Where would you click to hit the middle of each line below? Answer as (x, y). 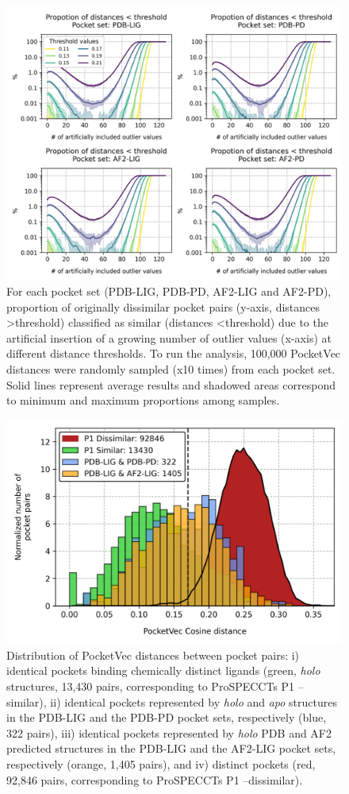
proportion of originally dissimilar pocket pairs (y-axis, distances (163, 306)
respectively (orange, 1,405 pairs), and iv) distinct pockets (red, (161, 763)
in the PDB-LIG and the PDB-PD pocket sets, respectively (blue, (167, 717)
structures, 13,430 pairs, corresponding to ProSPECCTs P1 (151, 686)
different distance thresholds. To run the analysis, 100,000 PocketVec (174, 353)
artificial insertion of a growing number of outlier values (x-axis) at (169, 337)
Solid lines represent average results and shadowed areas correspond (171, 384)
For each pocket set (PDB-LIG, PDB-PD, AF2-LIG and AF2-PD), (169, 291)
